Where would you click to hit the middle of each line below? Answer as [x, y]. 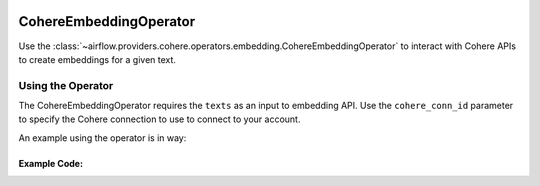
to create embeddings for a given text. [97, 59]
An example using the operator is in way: [102, 137]
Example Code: [51, 163]
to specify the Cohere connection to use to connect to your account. [159, 119]
